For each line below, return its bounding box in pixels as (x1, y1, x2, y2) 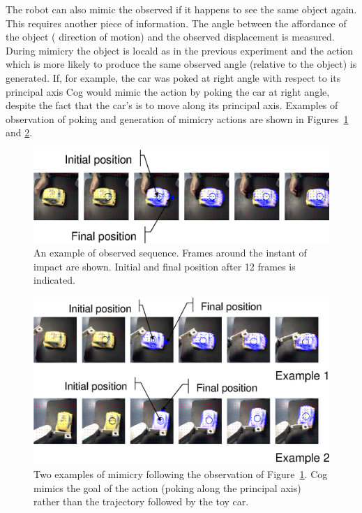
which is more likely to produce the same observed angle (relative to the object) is (6, 57, 357, 71)
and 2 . (6, 125, 33, 140)
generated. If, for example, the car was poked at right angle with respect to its (6, 70, 341, 85)
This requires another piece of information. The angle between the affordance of (6, 15, 347, 30)
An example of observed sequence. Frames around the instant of (33, 245, 307, 260)
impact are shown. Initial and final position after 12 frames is (33, 259, 296, 273)
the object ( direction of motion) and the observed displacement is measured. (6, 29, 335, 44)
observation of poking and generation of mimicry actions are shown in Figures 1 (6, 111, 349, 126)
